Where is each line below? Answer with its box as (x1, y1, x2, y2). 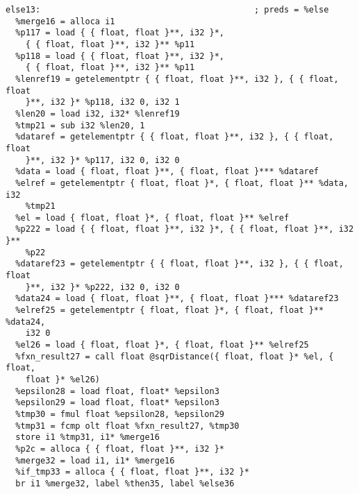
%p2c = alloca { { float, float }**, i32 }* (15, 443, 224, 454)
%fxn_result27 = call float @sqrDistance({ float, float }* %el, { (15, 351, 334, 361)
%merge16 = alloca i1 (15, 16, 115, 26)
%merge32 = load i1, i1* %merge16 (15, 455, 175, 466)
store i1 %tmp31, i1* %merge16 (15, 432, 160, 443)
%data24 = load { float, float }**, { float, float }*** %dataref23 (15, 293, 339, 304)
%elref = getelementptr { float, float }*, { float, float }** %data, (15, 178, 349, 188)
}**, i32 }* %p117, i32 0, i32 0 (25, 155, 180, 165)
